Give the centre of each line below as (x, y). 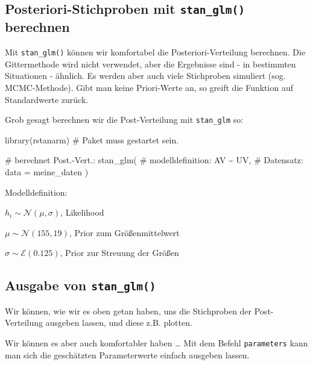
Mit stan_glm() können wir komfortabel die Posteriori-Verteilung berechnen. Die (155, 52)
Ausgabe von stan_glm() (81, 285)
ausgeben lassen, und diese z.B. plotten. (119, 323)
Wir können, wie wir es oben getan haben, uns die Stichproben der (128, 310)
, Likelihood (82, 212)
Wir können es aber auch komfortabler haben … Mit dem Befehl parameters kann (156, 342)
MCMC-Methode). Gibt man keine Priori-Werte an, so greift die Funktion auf (149, 88)
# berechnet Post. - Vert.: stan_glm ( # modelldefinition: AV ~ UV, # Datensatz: (154, 160)
